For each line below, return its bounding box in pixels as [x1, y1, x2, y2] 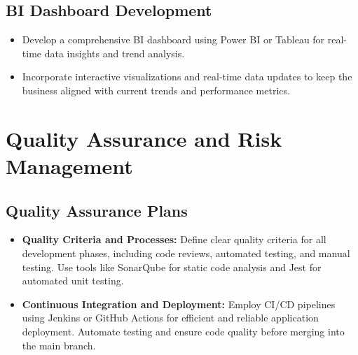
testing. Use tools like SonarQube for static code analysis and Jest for [22, 259, 322, 274]
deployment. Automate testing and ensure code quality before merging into [22, 324, 345, 338]
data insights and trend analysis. [44, 45, 185, 60]
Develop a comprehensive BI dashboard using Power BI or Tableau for [22, 32, 325, 47]
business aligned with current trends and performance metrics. [22, 82, 290, 97]
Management [6, 151, 133, 180]
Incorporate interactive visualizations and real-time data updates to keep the [22, 69, 352, 84]
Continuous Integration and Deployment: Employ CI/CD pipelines [22, 296, 336, 311]
